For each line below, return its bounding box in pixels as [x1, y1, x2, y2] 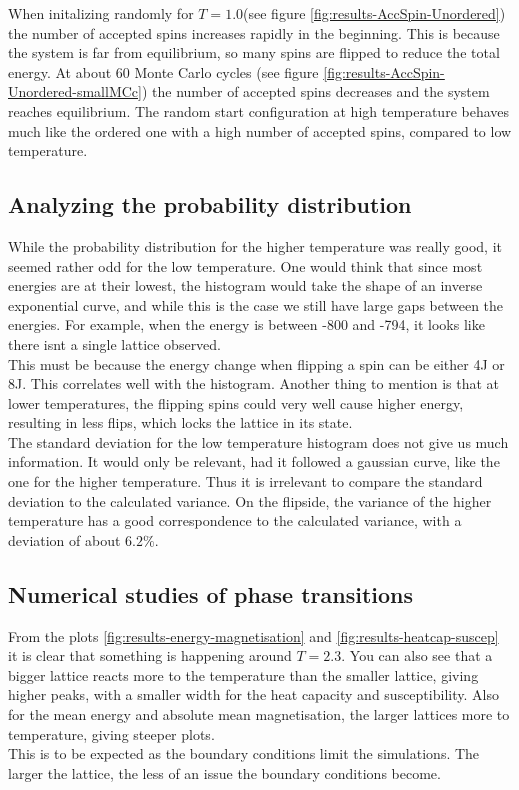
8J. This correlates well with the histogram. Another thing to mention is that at [8, 373, 500, 394]
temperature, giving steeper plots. [8, 723, 215, 744]
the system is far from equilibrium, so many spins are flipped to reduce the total [8, 42, 500, 63]
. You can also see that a [341, 645, 493, 666]
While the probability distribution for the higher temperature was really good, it [8, 235, 503, 256]
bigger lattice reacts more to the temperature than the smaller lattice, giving [8, 664, 479, 685]
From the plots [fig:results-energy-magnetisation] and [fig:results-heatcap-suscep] [8, 625, 499, 646]
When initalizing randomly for [8, 3, 194, 23]
